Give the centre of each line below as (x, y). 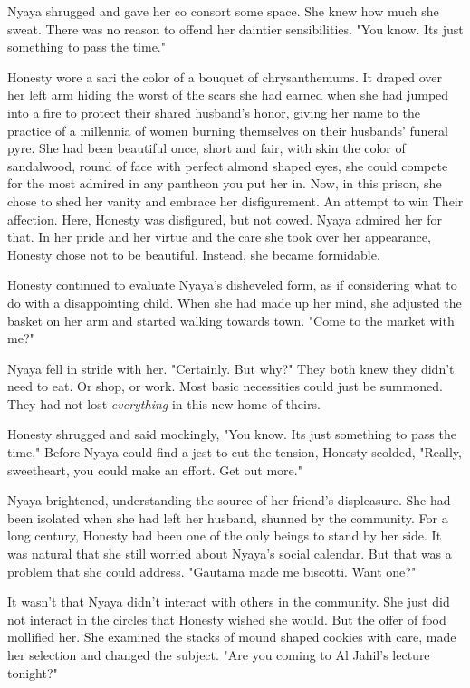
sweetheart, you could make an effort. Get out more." (155, 469)
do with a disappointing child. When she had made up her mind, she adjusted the (235, 302)
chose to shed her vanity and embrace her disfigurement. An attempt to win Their (235, 201)
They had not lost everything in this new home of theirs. (164, 403)
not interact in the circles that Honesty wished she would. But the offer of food (227, 619)
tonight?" (33, 672)
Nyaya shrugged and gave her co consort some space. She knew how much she (223, 11)
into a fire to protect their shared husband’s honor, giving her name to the (214, 112)
